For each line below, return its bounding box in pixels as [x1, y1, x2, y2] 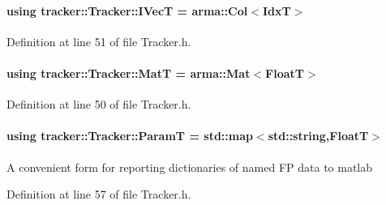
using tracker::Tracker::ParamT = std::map [6, 127, 253, 144]
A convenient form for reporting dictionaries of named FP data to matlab [6, 158, 373, 175]
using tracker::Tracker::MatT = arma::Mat [6, 64, 251, 81]
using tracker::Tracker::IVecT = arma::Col [6, 2, 248, 19]
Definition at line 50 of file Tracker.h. [6, 96, 191, 113]
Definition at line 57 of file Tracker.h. [6, 186, 191, 203]
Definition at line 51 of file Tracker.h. [6, 32, 191, 49]
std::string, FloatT [268, 127, 369, 144]
